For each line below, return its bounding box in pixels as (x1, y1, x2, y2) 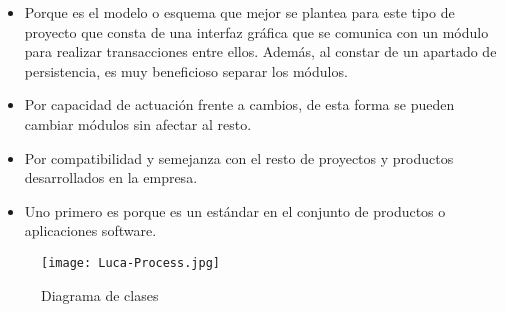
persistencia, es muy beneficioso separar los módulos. (24, 60, 348, 81)
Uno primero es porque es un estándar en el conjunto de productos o (24, 200, 446, 221)
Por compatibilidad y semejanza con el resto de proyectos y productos (24, 147, 454, 168)
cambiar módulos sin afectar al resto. (24, 113, 252, 134)
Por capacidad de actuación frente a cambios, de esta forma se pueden (24, 94, 455, 115)
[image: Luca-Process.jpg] (41, 255, 220, 270)
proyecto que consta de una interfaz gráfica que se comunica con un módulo (24, 21, 489, 42)
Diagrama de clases (41, 284, 159, 305)
